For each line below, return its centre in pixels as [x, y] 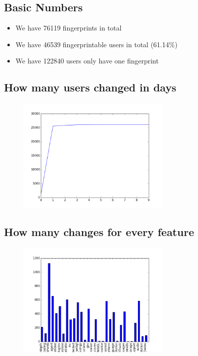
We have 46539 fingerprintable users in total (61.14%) [97, 44]
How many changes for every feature [99, 231]
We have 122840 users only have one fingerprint [87, 61]
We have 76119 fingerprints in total [69, 28]
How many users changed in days [90, 87]
